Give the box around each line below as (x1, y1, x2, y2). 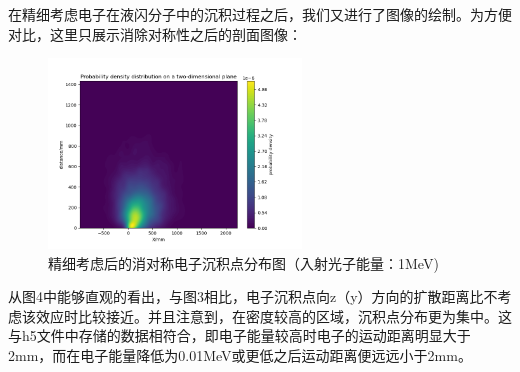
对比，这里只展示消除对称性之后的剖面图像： (8, 23, 302, 44)
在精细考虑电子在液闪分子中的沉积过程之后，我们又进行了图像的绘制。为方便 (8, 4, 512, 24)
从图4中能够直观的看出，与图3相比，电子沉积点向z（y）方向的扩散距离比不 (8, 286, 498, 307)
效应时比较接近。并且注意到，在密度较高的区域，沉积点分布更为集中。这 (35, 305, 512, 326)
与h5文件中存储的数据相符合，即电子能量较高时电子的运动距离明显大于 (8, 325, 471, 346)
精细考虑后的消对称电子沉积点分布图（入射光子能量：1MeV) (48, 252, 439, 273)
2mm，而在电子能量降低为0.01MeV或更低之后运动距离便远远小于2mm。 (8, 344, 472, 365)
